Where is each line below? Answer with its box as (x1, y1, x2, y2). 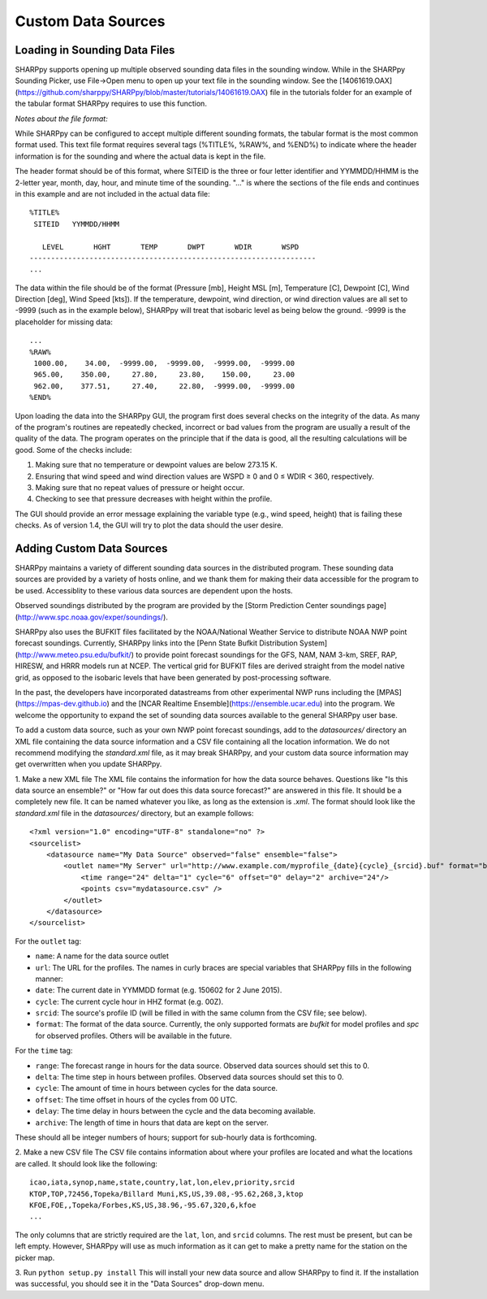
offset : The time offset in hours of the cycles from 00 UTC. (35, 1094, 238, 1105)
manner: (35, 974, 64, 984)
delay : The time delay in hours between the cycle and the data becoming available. (35, 1106, 316, 1116)
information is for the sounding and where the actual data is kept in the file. (15, 151, 266, 161)
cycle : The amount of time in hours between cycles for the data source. (35, 1084, 278, 1093)
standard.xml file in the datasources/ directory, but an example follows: (15, 808, 254, 818)
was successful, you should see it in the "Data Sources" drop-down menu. (15, 1279, 265, 1288)
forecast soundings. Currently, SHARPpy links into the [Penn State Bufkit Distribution (15, 638, 298, 648)
